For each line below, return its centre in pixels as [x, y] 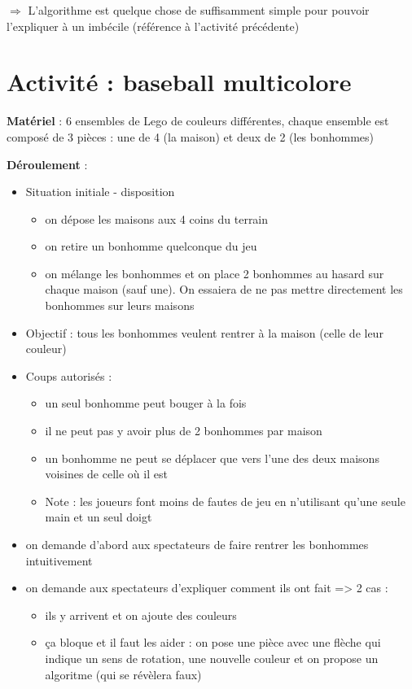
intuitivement [59, 560]
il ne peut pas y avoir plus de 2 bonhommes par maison [184, 431]
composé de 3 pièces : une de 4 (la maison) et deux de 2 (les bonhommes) [191, 136]
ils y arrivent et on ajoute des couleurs [141, 615]
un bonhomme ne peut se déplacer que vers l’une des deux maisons [212, 458]
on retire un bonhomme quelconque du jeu [151, 246]
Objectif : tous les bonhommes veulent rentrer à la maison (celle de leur [204, 332]
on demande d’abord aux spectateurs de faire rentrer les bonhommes [197, 544]
